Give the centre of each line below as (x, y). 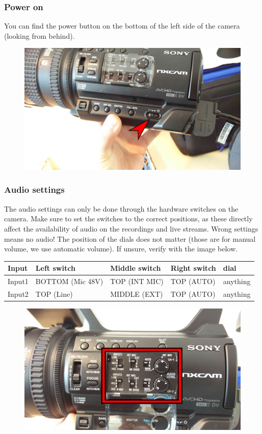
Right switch (193, 268)
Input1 (18, 281)
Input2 (18, 293)
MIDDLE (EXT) (137, 293)
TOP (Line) (54, 293)
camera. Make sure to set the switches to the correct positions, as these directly (128, 219)
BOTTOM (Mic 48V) (69, 281)
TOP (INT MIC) (137, 281)
